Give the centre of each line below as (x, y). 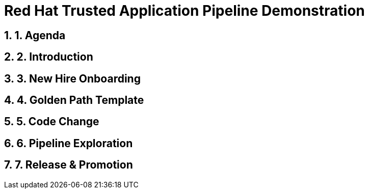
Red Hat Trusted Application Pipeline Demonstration (185, 11)
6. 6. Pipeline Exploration (69, 143)
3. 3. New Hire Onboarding (72, 78)
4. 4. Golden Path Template (74, 100)
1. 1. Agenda (35, 35)
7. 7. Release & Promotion (69, 165)
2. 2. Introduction (49, 57)
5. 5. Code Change (52, 122)
